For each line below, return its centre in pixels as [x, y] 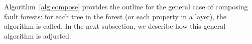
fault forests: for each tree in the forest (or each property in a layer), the [115, 16]
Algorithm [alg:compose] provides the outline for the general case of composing [126, 6]
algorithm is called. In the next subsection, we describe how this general [115, 26]
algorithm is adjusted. [38, 35]
